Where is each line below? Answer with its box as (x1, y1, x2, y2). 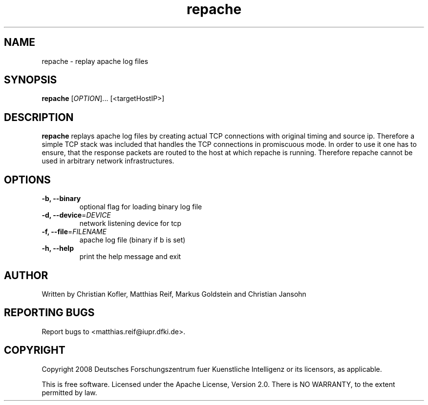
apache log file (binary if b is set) (79, 236, 186, 244)
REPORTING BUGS (4, 306, 95, 319)
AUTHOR (4, 269, 48, 282)
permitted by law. (42, 388, 97, 397)
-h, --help (42, 244, 74, 253)
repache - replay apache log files (42, 57, 149, 65)
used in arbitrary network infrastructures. (42, 157, 174, 165)
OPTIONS (4, 173, 51, 186)
